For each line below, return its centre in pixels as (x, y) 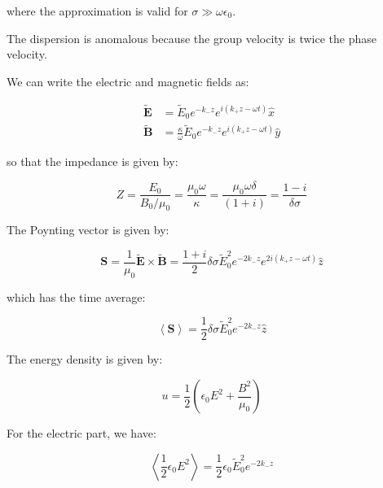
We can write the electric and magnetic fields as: (128, 81)
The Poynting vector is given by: (88, 230)
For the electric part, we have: (81, 433)
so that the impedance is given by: (92, 161)
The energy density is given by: (85, 359)
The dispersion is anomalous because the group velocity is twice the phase (192, 38)
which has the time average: (76, 296)
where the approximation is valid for (97, 11)
